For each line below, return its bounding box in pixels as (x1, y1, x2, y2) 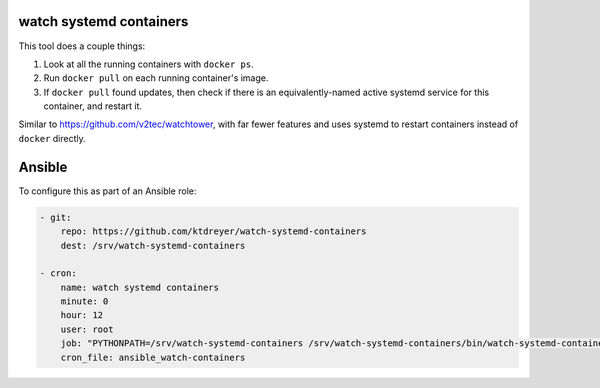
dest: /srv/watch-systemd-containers (60, 240, 246, 251)
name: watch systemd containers (60, 281, 220, 293)
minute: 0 (60, 296, 109, 307)
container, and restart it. (43, 100, 143, 112)
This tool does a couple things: (18, 40, 146, 52)
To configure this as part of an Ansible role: (18, 185, 197, 197)
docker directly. (18, 132, 87, 144)
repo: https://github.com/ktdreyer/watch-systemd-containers (60, 226, 367, 237)
